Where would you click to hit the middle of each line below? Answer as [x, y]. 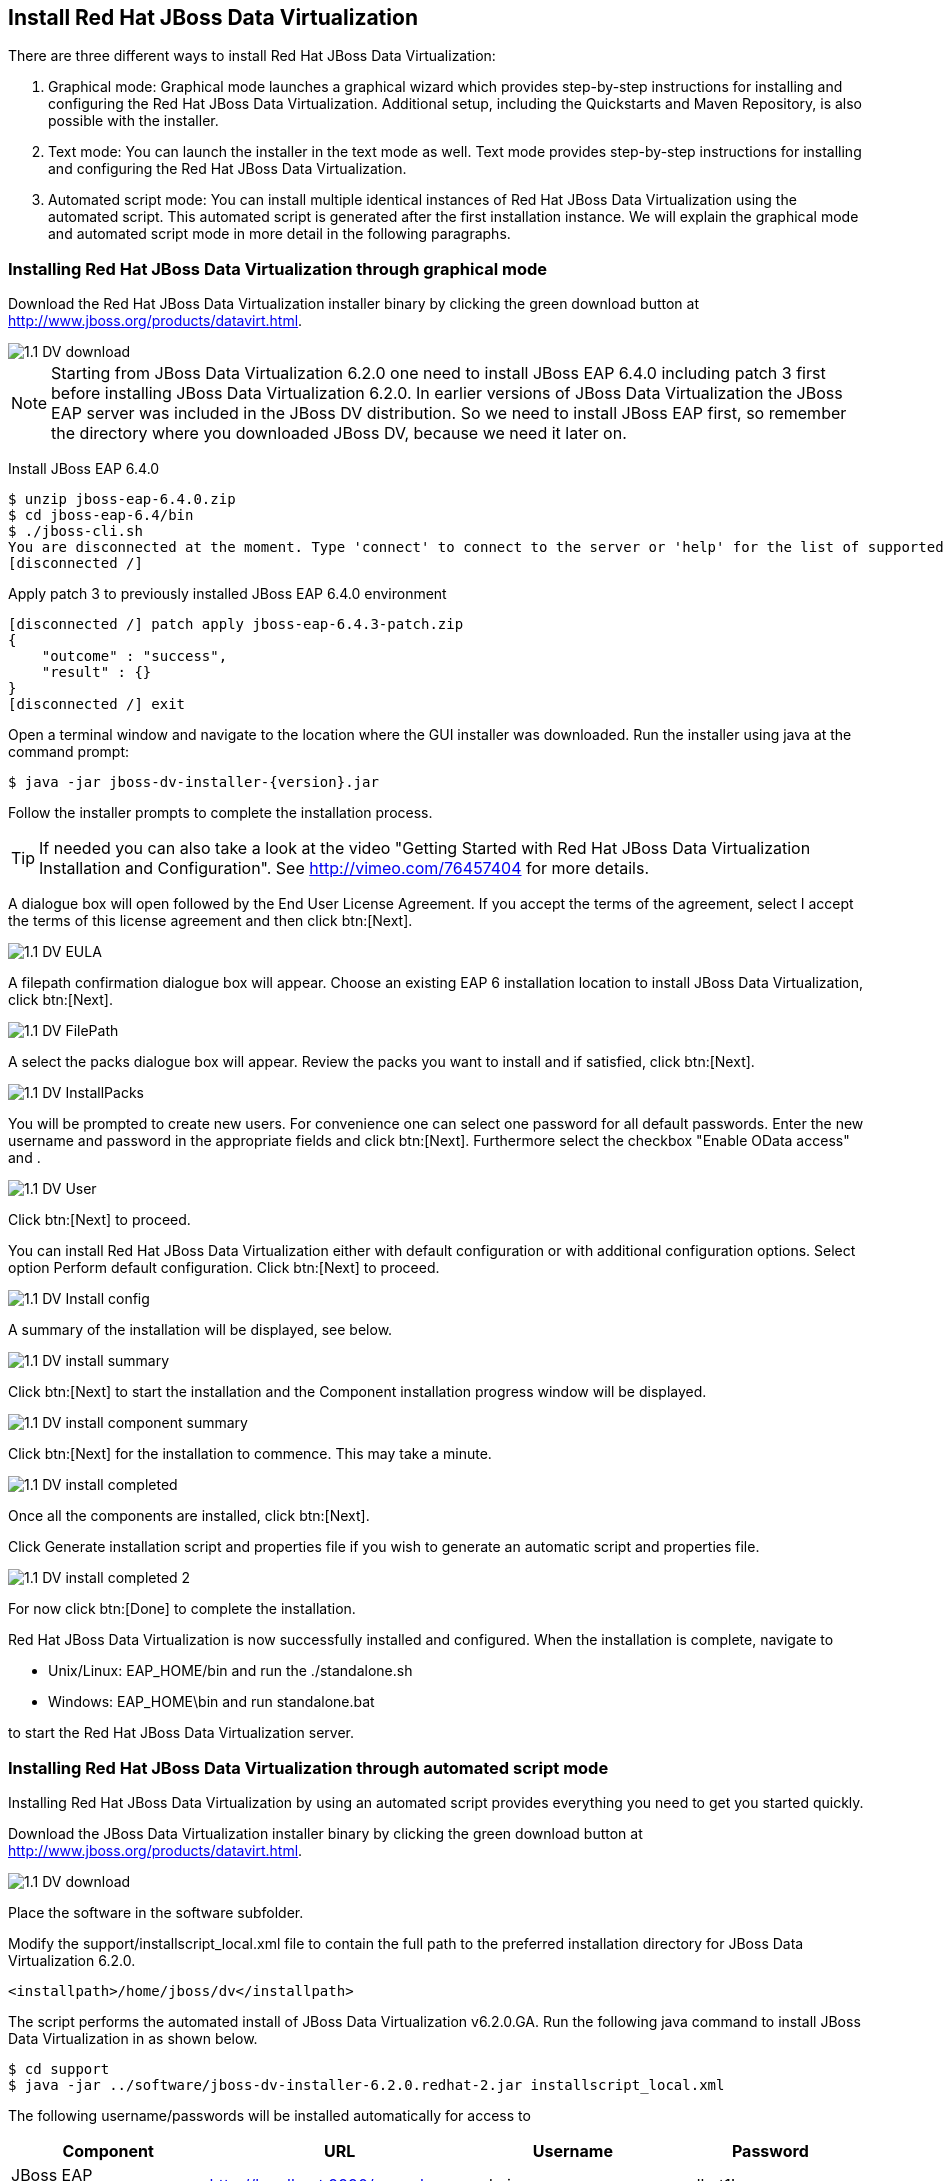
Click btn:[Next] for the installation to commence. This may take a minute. [250, 1454]
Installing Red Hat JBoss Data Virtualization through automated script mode [308, 1767]
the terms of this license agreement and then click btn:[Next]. [210, 921]
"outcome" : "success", [134, 656]
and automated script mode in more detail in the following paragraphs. [279, 234]
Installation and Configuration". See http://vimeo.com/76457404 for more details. [344, 868]
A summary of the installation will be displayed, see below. [200, 1330]
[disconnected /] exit [97, 704]
